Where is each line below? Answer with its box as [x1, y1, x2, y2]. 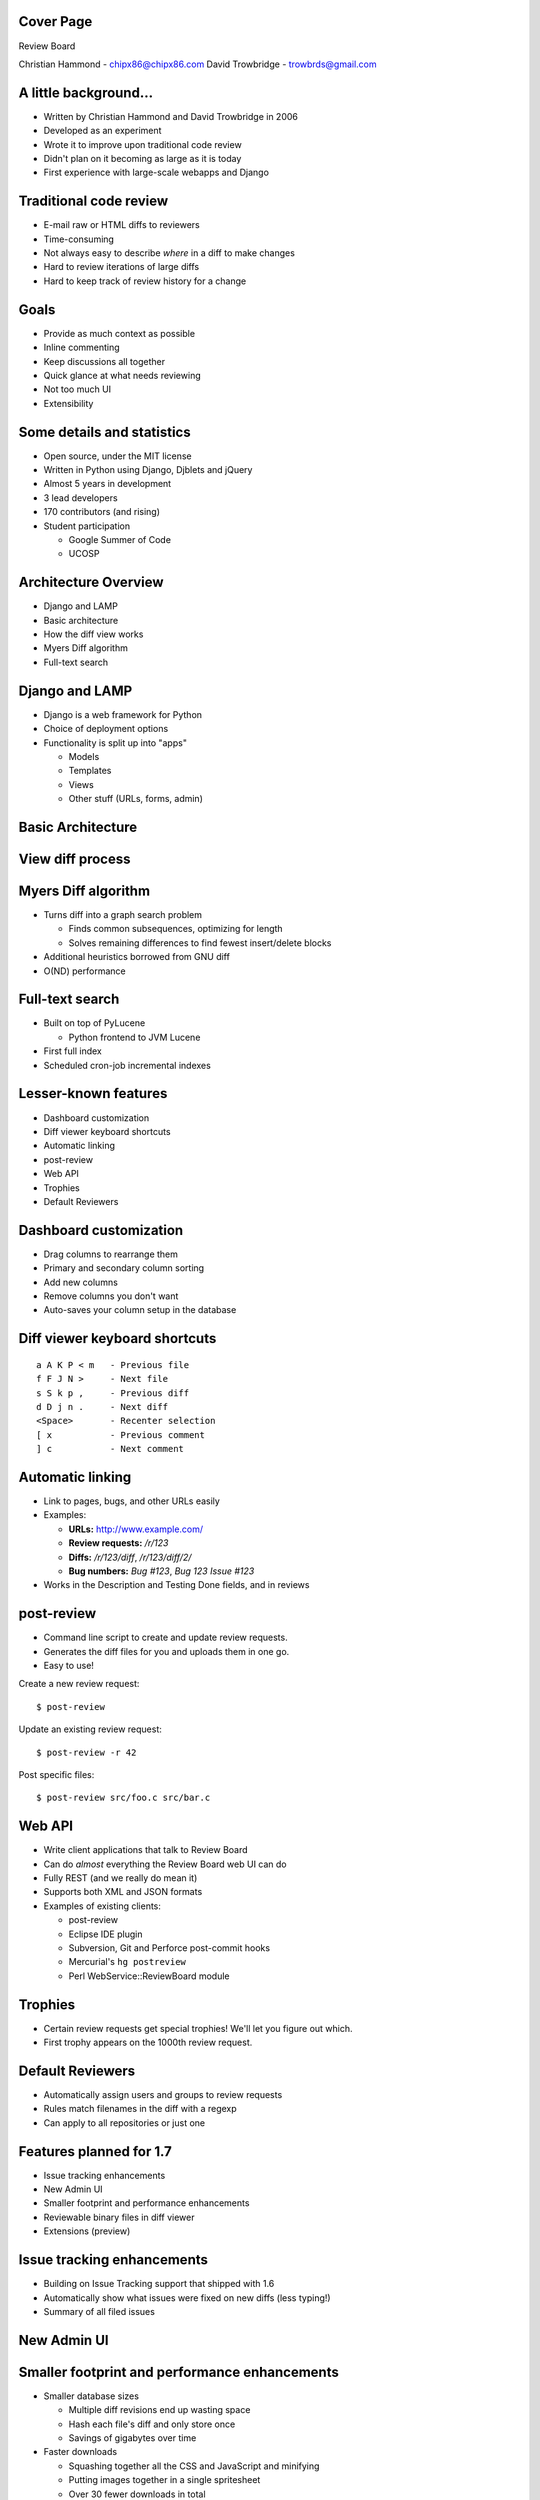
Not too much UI [43, 383, 112, 395]
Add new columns [43, 1276, 119, 1288]
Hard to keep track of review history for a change [43, 275, 247, 287]
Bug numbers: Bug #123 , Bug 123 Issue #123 [68, 1565, 255, 1577]
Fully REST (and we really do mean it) [43, 1872, 198, 1884]
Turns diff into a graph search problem [43, 909, 203, 920]
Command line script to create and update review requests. [43, 1631, 289, 1644]
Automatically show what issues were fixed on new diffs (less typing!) [43, 2291, 331, 2304]
